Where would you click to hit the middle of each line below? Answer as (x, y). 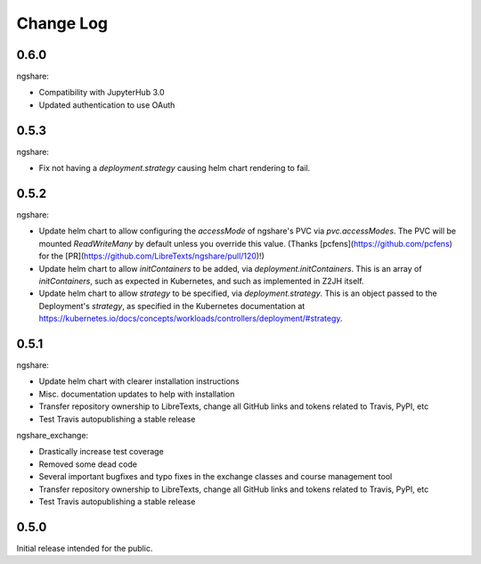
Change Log (62, 23)
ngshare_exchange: (53, 436)
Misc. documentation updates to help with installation (137, 394)
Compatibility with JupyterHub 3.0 (102, 93)
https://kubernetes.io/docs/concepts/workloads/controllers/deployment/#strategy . (191, 319)
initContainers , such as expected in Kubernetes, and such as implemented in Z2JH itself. (201, 281)
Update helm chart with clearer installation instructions (139, 381)
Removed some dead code (88, 464)
